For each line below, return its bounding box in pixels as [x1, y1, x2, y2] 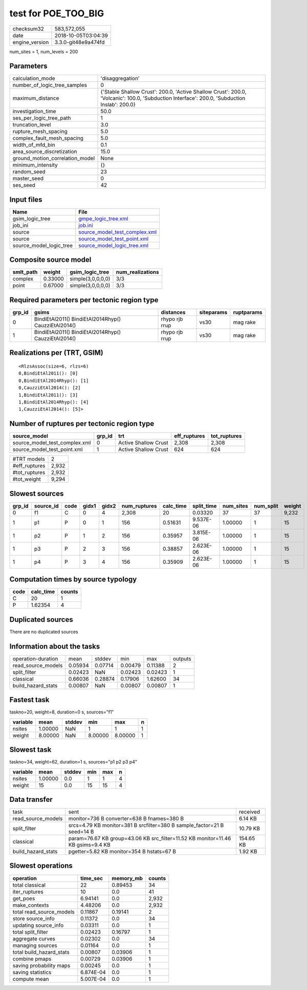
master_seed [12, 175, 43, 182]
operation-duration [12, 655, 58, 662]
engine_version [12, 38, 49, 46]
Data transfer [9, 795, 53, 804]
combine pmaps [12, 955, 52, 962]
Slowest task [9, 746, 52, 754]
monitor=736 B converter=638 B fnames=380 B [68, 815, 184, 822]
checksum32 [12, 25, 45, 32]
